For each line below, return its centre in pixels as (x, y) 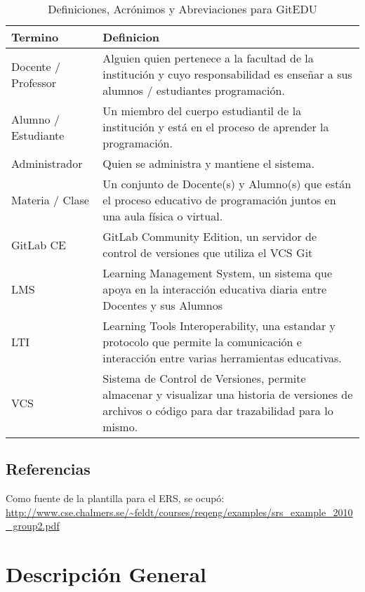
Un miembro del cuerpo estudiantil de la (202, 111)
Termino (35, 37)
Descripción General (106, 574)
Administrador (47, 163)
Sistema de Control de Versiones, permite (204, 378)
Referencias (48, 469)
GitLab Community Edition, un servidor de (210, 236)
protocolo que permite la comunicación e (202, 342)
